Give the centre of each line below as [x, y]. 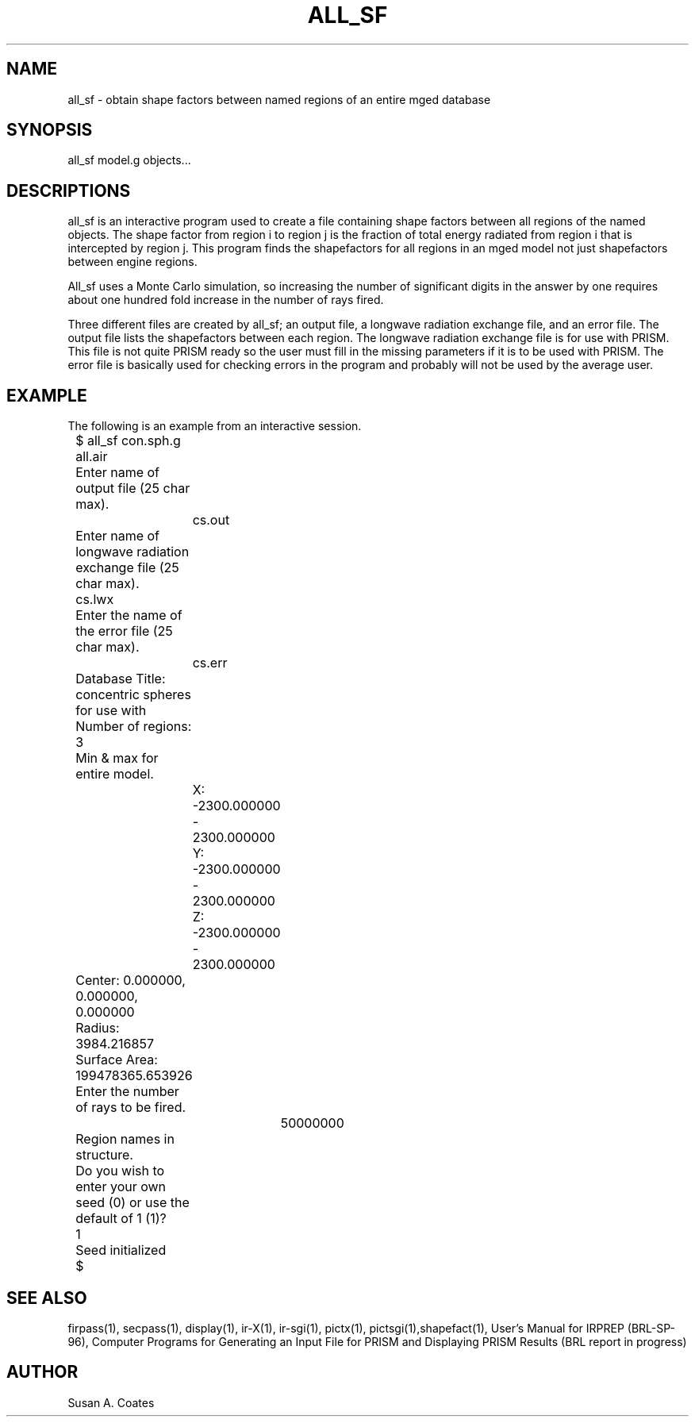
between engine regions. [132, 262]
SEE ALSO [47, 1298]
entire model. [115, 774]
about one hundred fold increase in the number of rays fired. [226, 300]
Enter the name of [129, 615]
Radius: [98, 1028]
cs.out [211, 520]
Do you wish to [120, 1171]
